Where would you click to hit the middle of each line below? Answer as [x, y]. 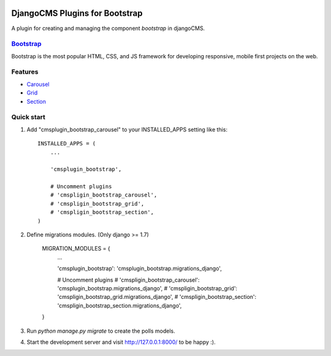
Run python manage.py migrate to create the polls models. [101, 331]
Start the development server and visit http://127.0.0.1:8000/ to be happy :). [121, 342]
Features [25, 72]
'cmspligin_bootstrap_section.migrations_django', [120, 305]
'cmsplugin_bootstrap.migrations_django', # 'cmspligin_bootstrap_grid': [147, 288]
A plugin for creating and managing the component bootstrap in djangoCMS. [108, 28]
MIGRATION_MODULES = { [76, 249]
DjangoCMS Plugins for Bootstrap [77, 13]
